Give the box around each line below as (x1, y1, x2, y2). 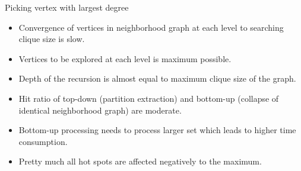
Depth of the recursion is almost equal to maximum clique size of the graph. (18, 72, 296, 85)
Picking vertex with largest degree (5, 1, 129, 13)
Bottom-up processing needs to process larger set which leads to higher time (18, 124, 296, 136)
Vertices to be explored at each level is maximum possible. (18, 52, 232, 64)
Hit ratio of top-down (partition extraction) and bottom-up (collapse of (18, 92, 279, 104)
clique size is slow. (18, 33, 85, 45)
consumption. (18, 135, 68, 147)
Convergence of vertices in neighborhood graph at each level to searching (18, 21, 284, 33)
